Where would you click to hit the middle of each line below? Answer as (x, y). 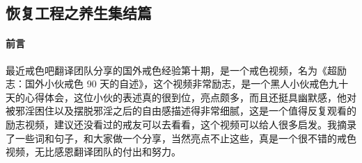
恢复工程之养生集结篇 (79, 13)
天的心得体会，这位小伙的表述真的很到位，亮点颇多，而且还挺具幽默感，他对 (181, 97)
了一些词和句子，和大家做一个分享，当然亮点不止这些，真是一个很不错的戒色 (181, 138)
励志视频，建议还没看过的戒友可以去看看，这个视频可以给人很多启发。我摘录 (181, 124)
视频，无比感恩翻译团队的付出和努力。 (93, 152)
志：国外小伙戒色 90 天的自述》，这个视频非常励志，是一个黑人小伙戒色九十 (177, 84)
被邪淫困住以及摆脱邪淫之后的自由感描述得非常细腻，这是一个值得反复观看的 (181, 111)
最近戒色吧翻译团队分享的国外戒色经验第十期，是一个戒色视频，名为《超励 (176, 70)
